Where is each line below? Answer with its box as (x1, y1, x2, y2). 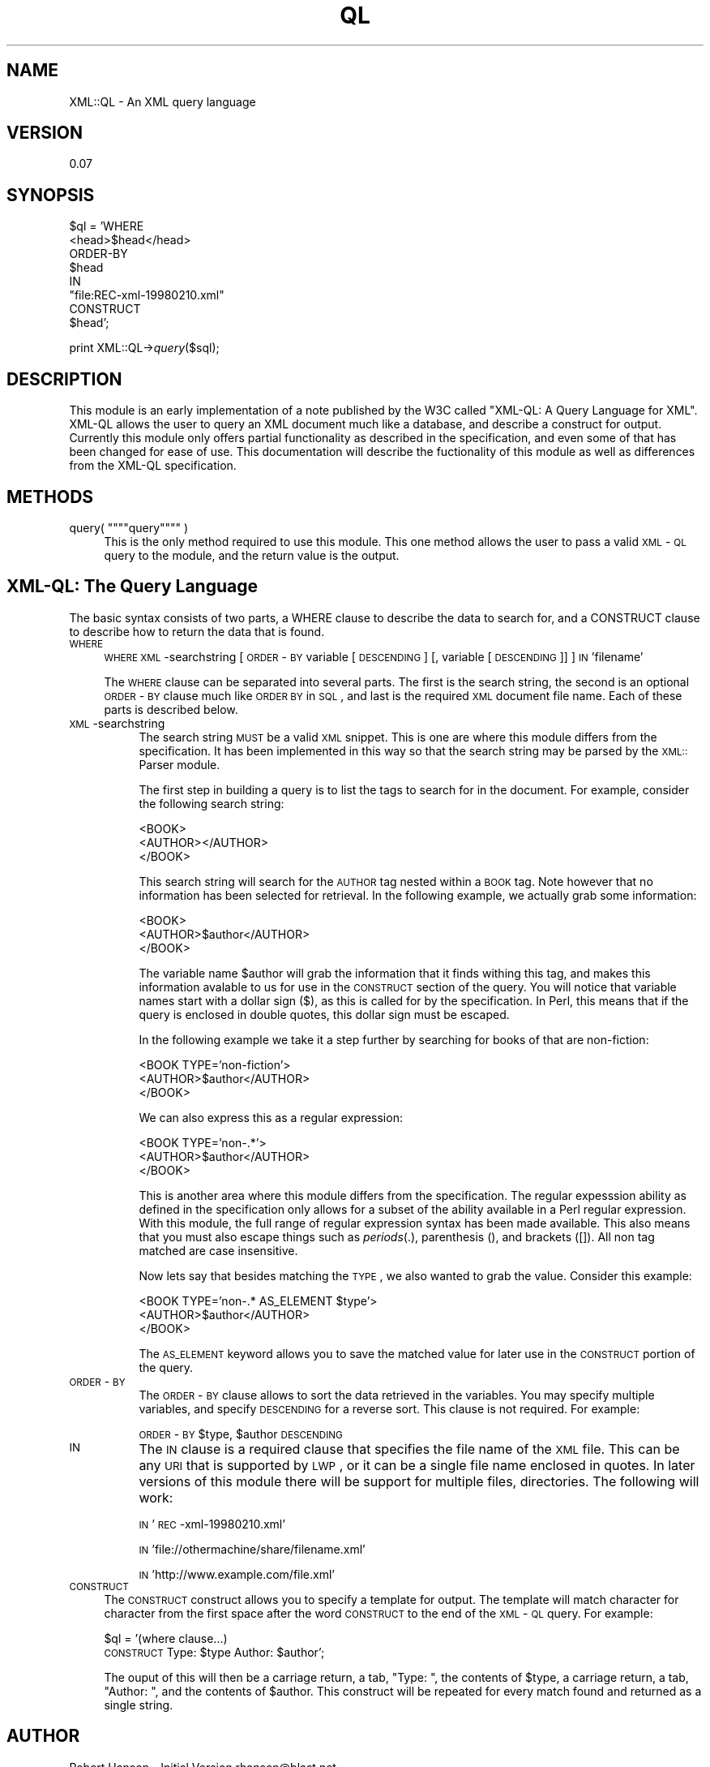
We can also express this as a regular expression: (139, 1110, 403, 1124)
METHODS (6, 486, 94, 507)
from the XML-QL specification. (69, 458, 237, 473)
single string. (104, 1697, 173, 1712)
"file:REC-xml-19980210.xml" (69, 288, 225, 303)
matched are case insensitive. (139, 1243, 298, 1258)
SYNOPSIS (6, 184, 95, 205)
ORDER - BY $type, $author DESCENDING (139, 1426, 343, 1441)
